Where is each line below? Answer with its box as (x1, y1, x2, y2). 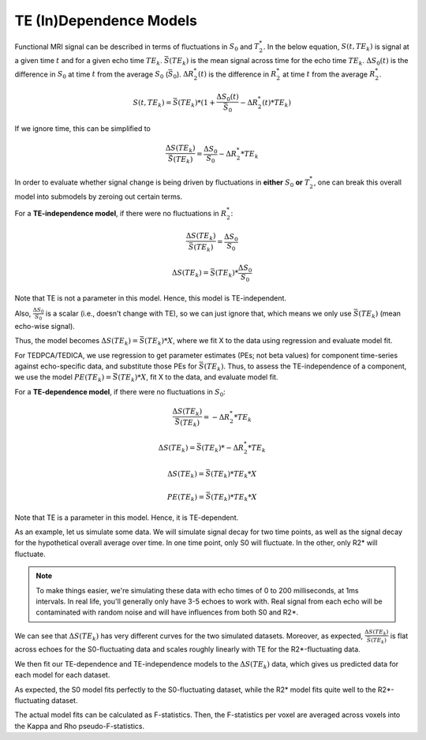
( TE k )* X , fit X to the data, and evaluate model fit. (118, 372, 278, 384)
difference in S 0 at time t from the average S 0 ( (14, 69, 169, 80)
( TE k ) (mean (358, 308, 402, 320)
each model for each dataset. (14, 671, 110, 680)
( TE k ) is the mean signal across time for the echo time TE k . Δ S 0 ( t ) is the (169, 56, 409, 67)
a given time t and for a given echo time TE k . (14, 56, 163, 67)
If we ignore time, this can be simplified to (14, 123, 151, 133)
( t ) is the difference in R (197, 69, 277, 79)
